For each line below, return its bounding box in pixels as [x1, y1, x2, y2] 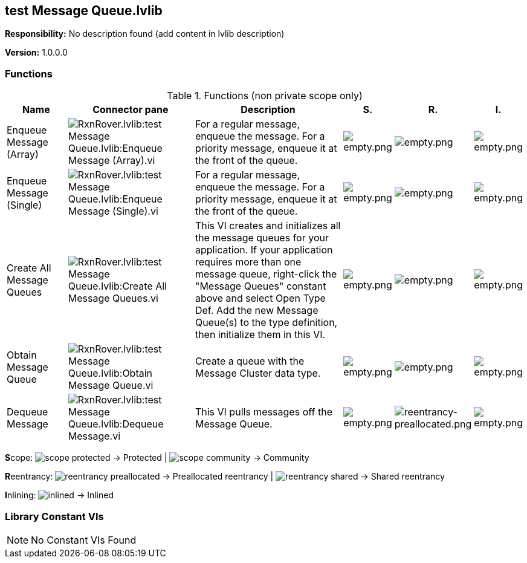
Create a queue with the [195, 355, 305, 368]
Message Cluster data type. [195, 367, 321, 380]
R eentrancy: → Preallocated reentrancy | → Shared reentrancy [5, 471, 445, 482]
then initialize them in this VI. [195, 328, 326, 341]
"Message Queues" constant [195, 280, 326, 293]
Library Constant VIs [5, 510, 104, 522]
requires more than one [195, 256, 302, 268]
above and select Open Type [195, 292, 326, 305]
